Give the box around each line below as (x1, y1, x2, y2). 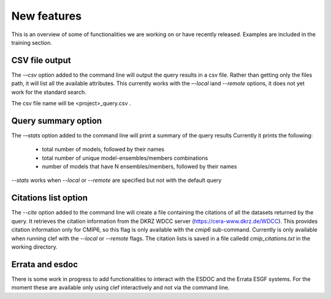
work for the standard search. (11, 88, 87, 96)
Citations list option (11, 193, 88, 203)
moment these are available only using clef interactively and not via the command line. (11, 284, 230, 291)
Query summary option (11, 115, 102, 126)
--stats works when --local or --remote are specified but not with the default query (11, 176, 222, 184)
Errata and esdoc (11, 259, 78, 270)
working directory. (11, 243, 58, 251)
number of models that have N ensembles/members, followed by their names (42, 163, 237, 170)
